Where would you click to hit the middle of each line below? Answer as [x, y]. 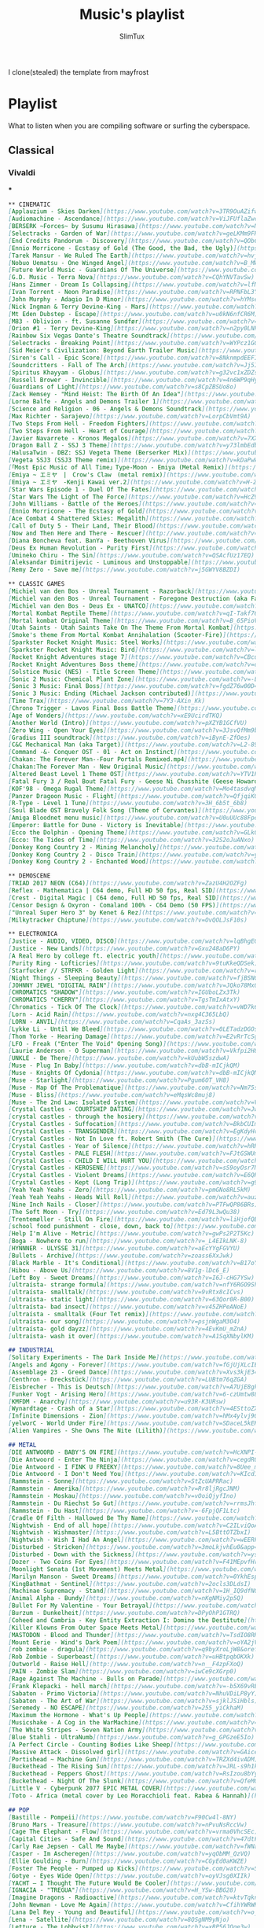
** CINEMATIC [29, 204]
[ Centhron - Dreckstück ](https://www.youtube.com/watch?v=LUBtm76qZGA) [128, 1379]
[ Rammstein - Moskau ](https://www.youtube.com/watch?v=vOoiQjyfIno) [123, 1496]
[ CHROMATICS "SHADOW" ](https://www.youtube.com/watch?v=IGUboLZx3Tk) [125, 992]
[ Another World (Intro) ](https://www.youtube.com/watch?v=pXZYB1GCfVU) [128, 723]
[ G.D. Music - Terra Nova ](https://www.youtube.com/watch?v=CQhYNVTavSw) [132, 278]
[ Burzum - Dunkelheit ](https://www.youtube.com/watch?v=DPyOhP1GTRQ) [125, 1613]
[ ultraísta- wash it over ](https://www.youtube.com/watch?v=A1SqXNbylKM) [132, 1336]
